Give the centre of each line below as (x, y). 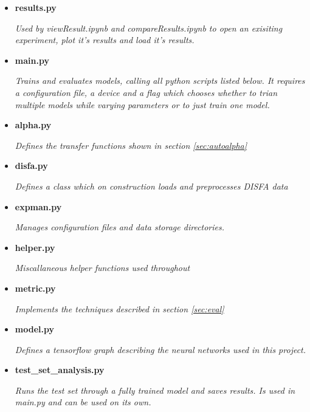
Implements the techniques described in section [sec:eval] (119, 308)
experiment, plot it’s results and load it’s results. (105, 40)
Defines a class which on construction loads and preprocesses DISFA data (151, 186)
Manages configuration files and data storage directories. (120, 227)
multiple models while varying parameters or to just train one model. (142, 104)
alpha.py (33, 125)
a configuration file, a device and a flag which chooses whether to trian (146, 92)
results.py (36, 7)
